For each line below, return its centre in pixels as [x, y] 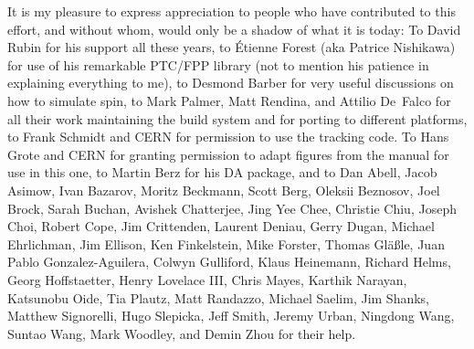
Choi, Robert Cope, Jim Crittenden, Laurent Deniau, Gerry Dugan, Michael [221, 226]
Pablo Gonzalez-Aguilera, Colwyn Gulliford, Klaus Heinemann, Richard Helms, [229, 262]
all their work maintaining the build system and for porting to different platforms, [237, 118]
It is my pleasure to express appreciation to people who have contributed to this [232, 11]
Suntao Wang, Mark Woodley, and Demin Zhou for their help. [182, 333]
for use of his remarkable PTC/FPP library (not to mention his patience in [218, 64]
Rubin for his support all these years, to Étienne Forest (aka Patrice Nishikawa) [232, 47]
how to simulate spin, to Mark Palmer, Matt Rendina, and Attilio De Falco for [229, 100]
